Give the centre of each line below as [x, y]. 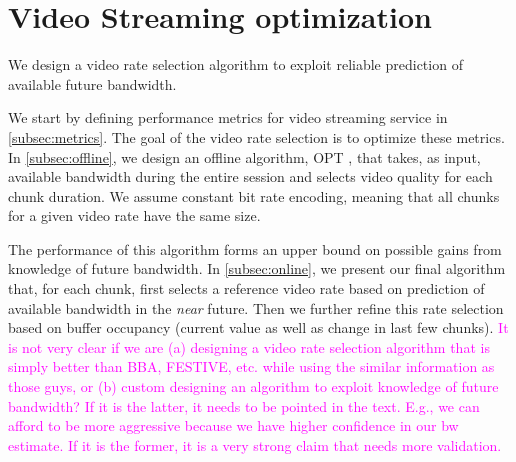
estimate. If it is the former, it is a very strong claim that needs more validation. [255, 444]
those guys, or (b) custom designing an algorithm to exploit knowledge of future [253, 386]
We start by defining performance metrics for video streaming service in [228, 117]
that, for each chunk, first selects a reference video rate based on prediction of [246, 288]
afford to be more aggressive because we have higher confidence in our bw [233, 425]
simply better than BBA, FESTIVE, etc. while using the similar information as [251, 366]
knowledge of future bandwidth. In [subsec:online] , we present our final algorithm [257, 268]
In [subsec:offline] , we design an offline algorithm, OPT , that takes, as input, [244, 156]
